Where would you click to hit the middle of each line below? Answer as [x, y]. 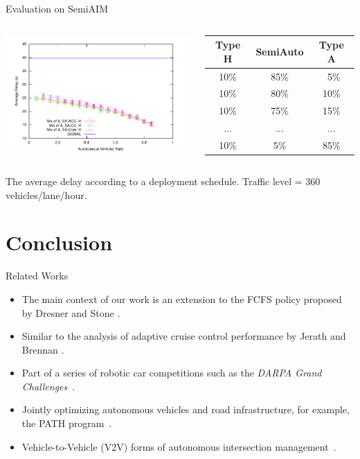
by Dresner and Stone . [71, 312]
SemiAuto [280, 51]
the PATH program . [67, 423]
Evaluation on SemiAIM [57, 8]
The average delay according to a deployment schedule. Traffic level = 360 [163, 181]
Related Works [37, 276]
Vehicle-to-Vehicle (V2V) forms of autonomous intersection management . [179, 446]
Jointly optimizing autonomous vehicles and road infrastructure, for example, [186, 409]
